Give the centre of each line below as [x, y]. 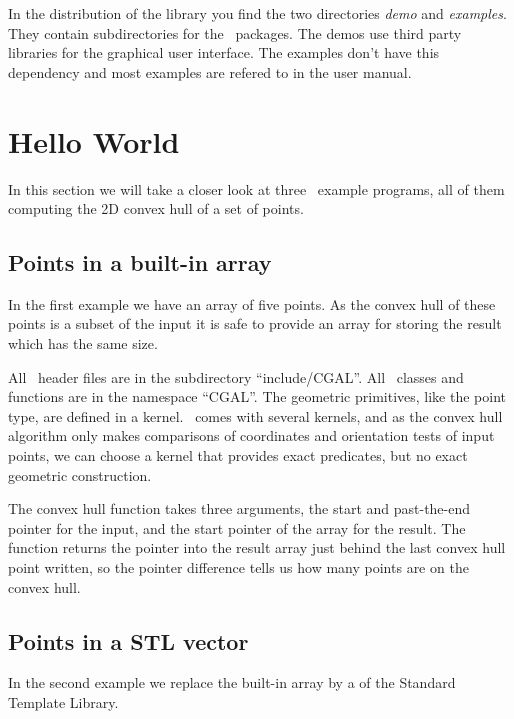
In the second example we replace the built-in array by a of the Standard [232, 682]
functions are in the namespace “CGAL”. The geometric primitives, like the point [257, 396]
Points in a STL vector [128, 640]
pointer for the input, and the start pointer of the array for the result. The [237, 527]
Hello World [94, 140]
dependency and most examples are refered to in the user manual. [210, 71]
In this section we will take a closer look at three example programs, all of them [256, 188]
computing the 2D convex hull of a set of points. [156, 208]
